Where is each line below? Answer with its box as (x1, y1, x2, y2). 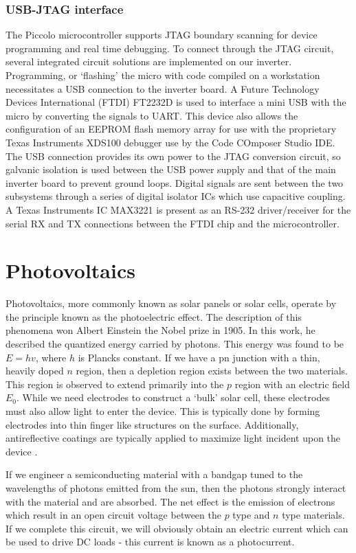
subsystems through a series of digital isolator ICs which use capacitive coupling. (5, 189, 346, 203)
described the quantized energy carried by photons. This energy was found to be (5, 337, 344, 351)
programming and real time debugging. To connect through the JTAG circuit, (5, 41, 334, 55)
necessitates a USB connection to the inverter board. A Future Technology (5, 81, 320, 95)
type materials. (282, 508, 345, 522)
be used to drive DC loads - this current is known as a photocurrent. (5, 534, 295, 549)
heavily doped (5, 363, 64, 378)
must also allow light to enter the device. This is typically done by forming (5, 404, 320, 418)
